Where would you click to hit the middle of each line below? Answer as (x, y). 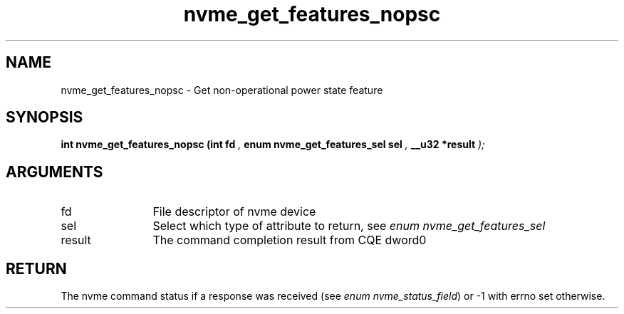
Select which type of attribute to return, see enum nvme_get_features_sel (349, 226)
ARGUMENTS (54, 172)
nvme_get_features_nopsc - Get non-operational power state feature (222, 90)
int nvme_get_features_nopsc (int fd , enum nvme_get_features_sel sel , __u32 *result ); (273, 145)
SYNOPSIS (45, 117)
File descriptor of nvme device (234, 212)
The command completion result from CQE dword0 (290, 240)
